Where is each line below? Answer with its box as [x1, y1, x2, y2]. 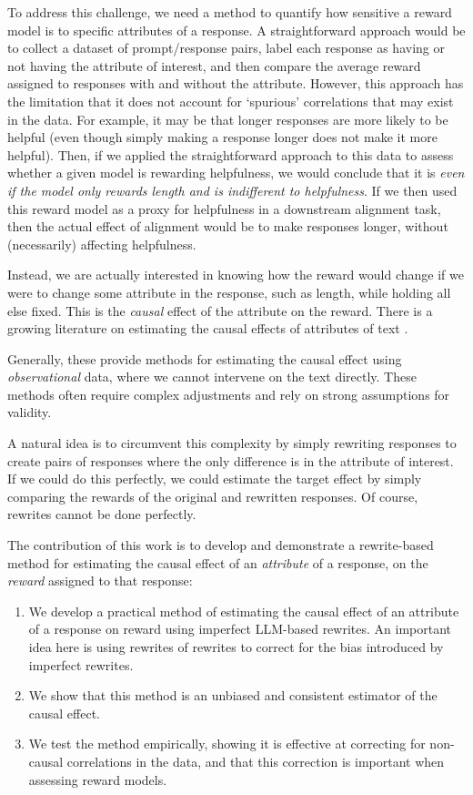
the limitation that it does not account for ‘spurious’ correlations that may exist [7, 91, 454, 110]
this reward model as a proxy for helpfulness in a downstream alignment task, [7, 199, 441, 218]
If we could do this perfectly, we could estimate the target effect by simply [7, 469, 422, 488]
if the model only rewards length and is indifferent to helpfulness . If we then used [7, 180, 458, 199]
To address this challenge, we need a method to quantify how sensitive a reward [7, 3, 452, 21]
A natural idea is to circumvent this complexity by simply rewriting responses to [7, 433, 457, 453]
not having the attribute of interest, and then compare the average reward [7, 56, 421, 75]
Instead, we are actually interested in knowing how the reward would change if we [7, 265, 464, 284]
